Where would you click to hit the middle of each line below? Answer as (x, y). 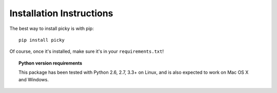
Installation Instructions (61, 13)
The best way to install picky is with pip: (52, 28)
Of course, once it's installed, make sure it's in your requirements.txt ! (87, 51)
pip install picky (42, 40)
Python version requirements (51, 63)
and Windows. (34, 79)
